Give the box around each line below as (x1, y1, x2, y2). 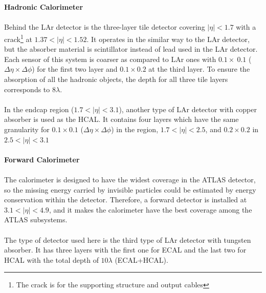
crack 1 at (4, 32, 32, 44)
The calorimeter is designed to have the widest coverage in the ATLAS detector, (4, 174, 256, 184)
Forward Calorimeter (4, 154, 80, 164)
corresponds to (4, 83, 50, 94)
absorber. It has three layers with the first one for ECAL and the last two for (4, 244, 247, 255)
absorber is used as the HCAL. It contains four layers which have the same (4, 114, 239, 124)
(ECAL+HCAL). (115, 254, 168, 265)
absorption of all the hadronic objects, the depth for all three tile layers (4, 74, 228, 84)
